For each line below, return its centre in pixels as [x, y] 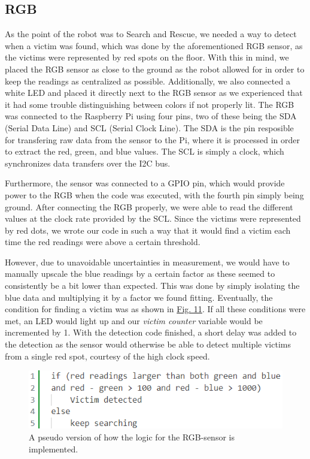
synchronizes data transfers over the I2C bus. [88, 163]
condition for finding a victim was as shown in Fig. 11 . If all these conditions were [155, 309]
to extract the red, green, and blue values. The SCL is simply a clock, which [145, 151]
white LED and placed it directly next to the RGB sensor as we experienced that [154, 93]
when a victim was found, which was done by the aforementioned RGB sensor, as [154, 45]
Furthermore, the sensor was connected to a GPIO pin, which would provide [145, 183]
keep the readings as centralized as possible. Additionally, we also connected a [148, 81]
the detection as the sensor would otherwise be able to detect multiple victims [148, 344]
